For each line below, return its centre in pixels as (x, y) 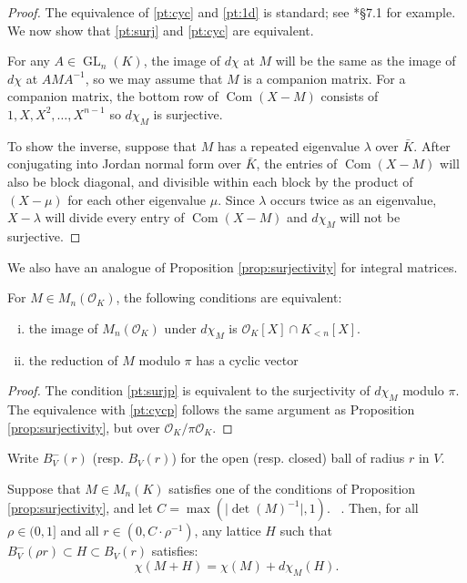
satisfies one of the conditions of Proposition (292, 488)
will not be (370, 217)
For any (29, 61)
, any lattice (228, 531)
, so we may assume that (154, 78)
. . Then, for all (372, 508)
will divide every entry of (115, 217)
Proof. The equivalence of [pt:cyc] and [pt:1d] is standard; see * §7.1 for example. (232, 12)
